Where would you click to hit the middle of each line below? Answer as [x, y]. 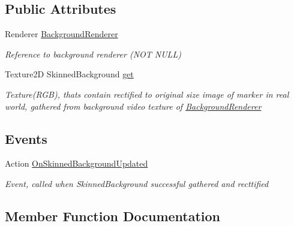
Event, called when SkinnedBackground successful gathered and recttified [137, 183]
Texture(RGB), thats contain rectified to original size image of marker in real [147, 94]
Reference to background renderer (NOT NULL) [93, 54]
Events [26, 138]
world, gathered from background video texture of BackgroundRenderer [133, 106]
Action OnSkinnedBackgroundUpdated [76, 163]
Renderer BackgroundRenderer [61, 34]
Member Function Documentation [113, 216]
